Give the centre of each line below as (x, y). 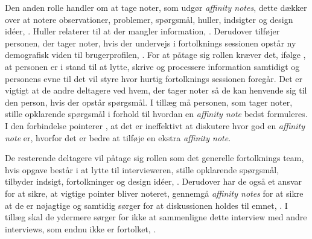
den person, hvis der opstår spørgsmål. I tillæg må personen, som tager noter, (149, 102)
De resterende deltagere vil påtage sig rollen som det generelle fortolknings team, (154, 158)
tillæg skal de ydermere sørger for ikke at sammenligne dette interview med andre (156, 217)
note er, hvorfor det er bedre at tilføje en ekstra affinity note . (118, 137)
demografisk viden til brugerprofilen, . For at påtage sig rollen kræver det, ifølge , (155, 55)
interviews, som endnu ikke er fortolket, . (81, 228)
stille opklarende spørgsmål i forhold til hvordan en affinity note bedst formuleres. (156, 114)
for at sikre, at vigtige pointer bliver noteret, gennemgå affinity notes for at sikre (154, 193)
